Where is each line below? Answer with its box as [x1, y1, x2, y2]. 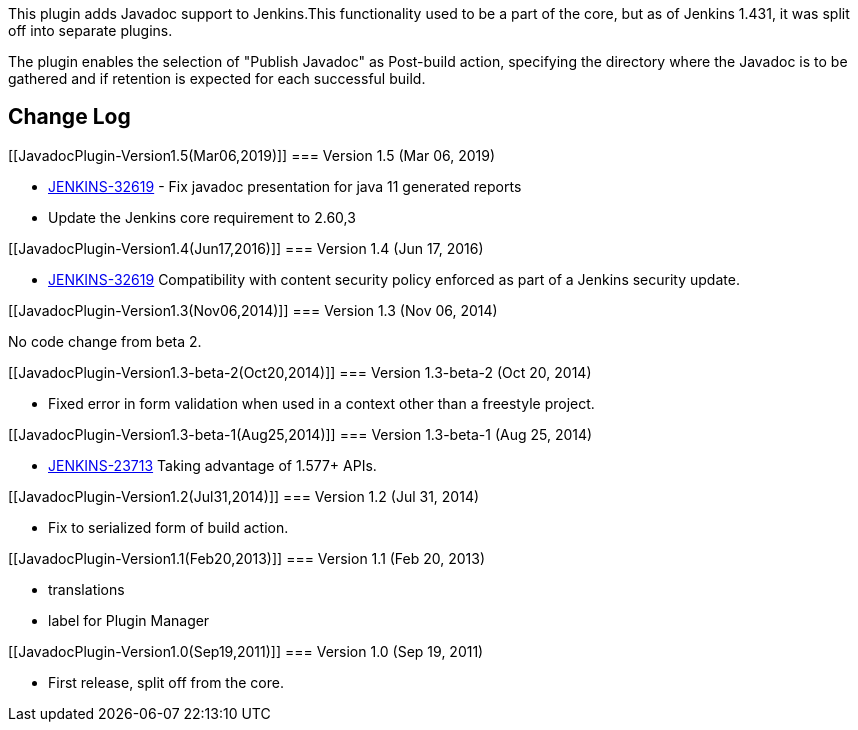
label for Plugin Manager [48, 611, 210, 629]
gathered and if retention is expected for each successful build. [8, 70, 426, 87]
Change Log [8, 104, 131, 130]
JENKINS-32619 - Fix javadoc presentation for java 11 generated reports [48, 177, 522, 195]
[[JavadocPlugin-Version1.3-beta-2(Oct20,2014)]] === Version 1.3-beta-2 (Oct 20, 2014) [8, 363, 592, 381]
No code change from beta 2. [8, 332, 202, 350]
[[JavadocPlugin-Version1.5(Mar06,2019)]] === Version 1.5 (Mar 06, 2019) [8, 146, 496, 164]
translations [48, 580, 125, 598]
